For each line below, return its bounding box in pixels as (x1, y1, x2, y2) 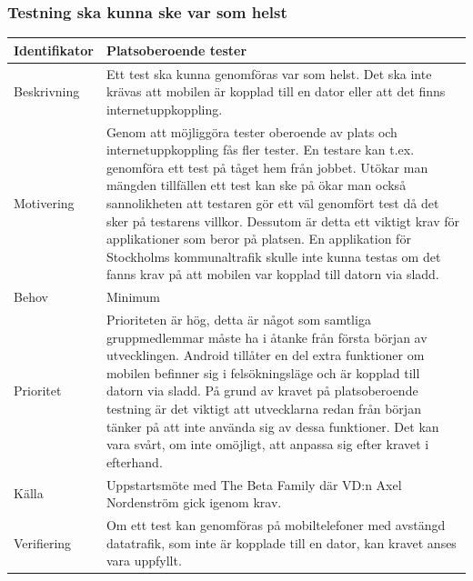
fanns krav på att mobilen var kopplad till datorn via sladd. (106, 265, 439, 284)
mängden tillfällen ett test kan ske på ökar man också (106, 175, 407, 195)
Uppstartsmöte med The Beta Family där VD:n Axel (106, 475, 402, 494)
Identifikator (14, 40, 94, 59)
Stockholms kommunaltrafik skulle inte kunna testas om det (106, 246, 441, 265)
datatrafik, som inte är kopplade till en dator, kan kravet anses (106, 533, 457, 552)
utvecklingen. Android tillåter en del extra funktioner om (106, 346, 425, 365)
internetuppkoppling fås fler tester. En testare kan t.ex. (106, 140, 415, 159)
